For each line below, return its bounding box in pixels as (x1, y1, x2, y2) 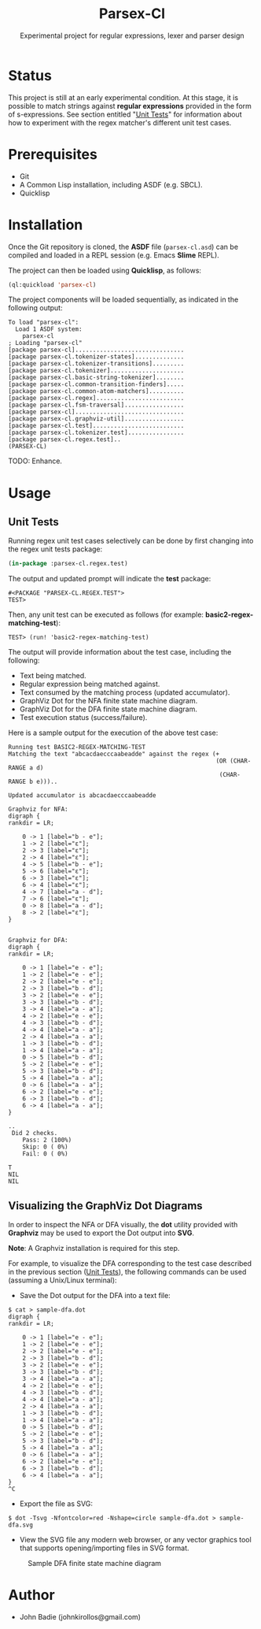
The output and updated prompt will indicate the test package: (8, 574, 211, 584)
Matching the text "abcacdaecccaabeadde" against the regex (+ (8, 750, 220, 759)
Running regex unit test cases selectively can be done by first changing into (8, 536, 254, 546)
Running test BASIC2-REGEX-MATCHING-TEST (8, 744, 146, 751)
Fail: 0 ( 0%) (22, 1150, 68, 1158)
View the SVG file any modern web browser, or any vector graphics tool (19, 1535, 252, 1545)
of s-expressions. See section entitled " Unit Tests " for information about (8, 109, 242, 119)
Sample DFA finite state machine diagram (28, 1559, 162, 1568)
